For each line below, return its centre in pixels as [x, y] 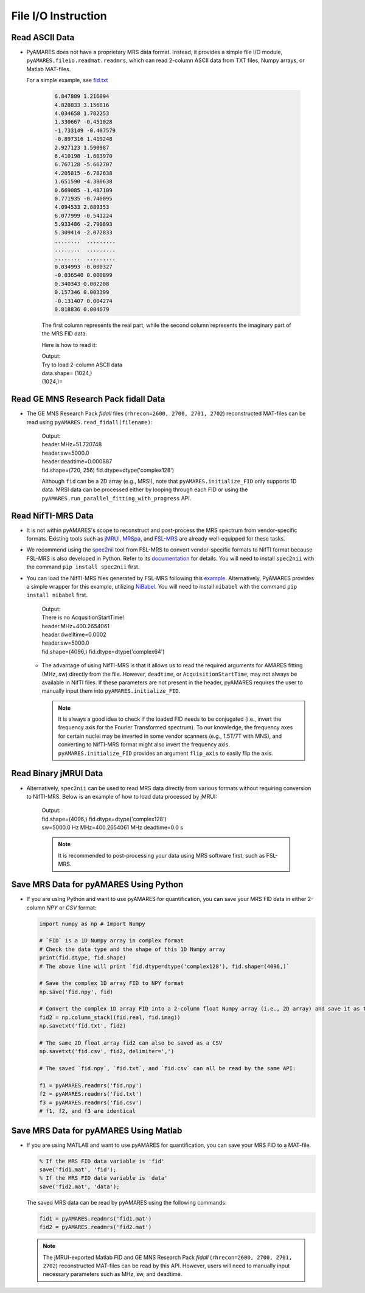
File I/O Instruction [59, 16]
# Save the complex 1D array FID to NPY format [111, 983]
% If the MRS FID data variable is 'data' [103, 1178]
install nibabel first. [57, 595]
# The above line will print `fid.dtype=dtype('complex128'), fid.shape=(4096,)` [165, 966]
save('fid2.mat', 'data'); [79, 1186]
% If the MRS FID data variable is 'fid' [102, 1161]
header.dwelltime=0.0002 [74, 634]
